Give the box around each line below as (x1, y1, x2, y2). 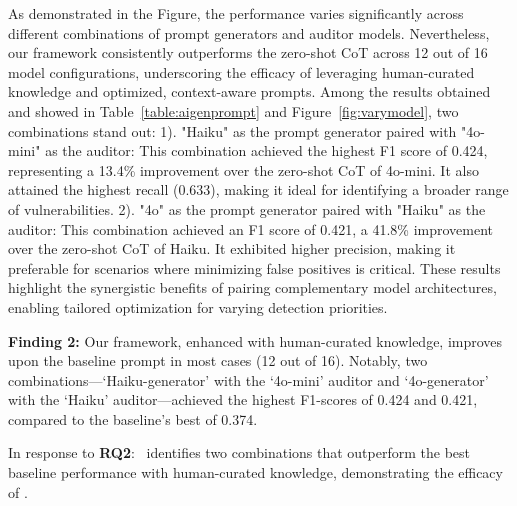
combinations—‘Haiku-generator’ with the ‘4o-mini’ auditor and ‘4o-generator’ (8, 369, 489, 390)
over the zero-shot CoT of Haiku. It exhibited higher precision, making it (8, 238, 456, 259)
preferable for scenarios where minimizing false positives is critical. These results (8, 257, 501, 278)
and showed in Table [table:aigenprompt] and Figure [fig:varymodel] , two (8, 100, 459, 121)
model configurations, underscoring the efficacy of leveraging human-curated (8, 61, 475, 82)
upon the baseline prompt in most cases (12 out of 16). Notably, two (8, 350, 428, 371)
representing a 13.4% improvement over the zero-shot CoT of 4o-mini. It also (8, 159, 479, 180)
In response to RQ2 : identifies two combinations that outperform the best (8, 442, 471, 463)
